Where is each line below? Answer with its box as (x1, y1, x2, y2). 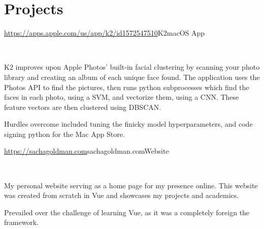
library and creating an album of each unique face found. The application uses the (4, 71, 260, 82)
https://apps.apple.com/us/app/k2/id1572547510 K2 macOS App (4, 27, 205, 38)
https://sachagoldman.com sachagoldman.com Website (4, 146, 169, 156)
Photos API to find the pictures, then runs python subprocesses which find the (4, 81, 249, 92)
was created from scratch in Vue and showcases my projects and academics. (4, 190, 239, 201)
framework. (4, 217, 39, 227)
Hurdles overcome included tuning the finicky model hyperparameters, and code (4, 119, 253, 129)
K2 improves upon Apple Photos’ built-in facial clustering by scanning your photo (4, 62, 260, 72)
